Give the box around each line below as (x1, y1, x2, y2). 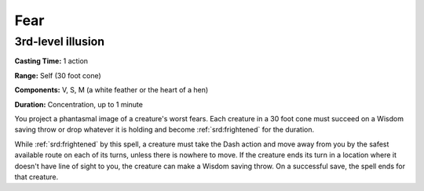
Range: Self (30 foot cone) (14, 70, 101, 80)
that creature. (14, 172, 59, 182)
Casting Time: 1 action (14, 56, 89, 66)
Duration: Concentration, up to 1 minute (14, 99, 143, 109)
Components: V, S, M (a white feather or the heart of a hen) (14, 85, 209, 95)
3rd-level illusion (14, 34, 105, 49)
